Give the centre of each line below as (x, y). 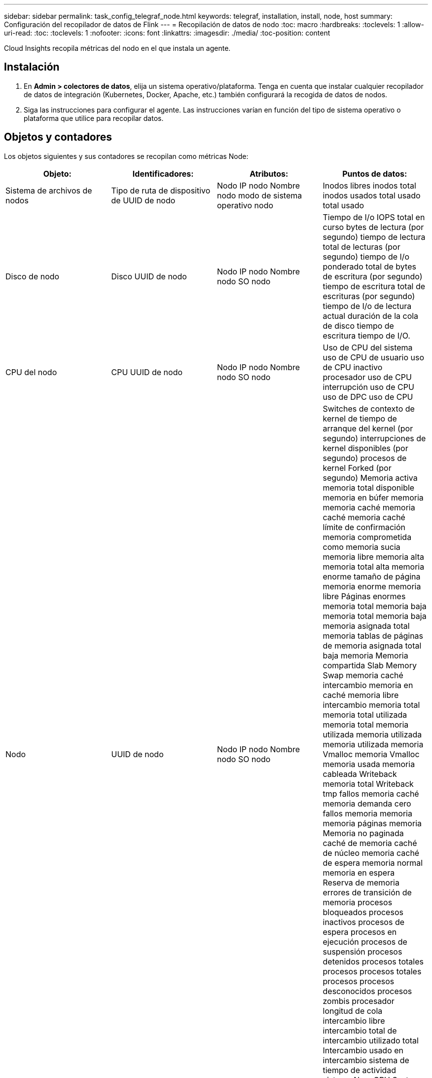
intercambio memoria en (368, 685)
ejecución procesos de (365, 942)
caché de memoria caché (370, 843)
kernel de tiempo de (360, 418)
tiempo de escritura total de (374, 286)
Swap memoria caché (363, 675)
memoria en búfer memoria (373, 497)
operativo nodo (245, 205)
